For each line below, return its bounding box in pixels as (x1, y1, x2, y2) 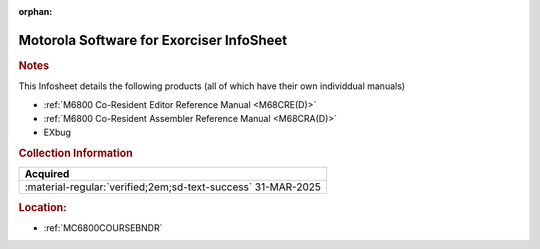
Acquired (24, 167, 70, 181)
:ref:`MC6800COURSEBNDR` (43, 222, 163, 234)
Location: (18, 200, 67, 214)
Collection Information (18, 146, 134, 160)
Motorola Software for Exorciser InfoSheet (18, 31, 288, 49)
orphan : (18, 6, 53, 17)
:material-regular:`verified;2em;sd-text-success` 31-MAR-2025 (24, 180, 322, 194)
